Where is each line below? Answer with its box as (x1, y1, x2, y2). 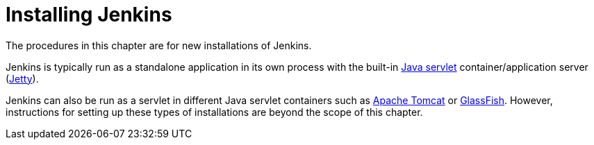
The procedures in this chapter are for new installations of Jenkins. (6, 39, 312, 51)
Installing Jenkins (6, 3, 172, 26)
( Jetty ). (6, 72, 39, 85)
